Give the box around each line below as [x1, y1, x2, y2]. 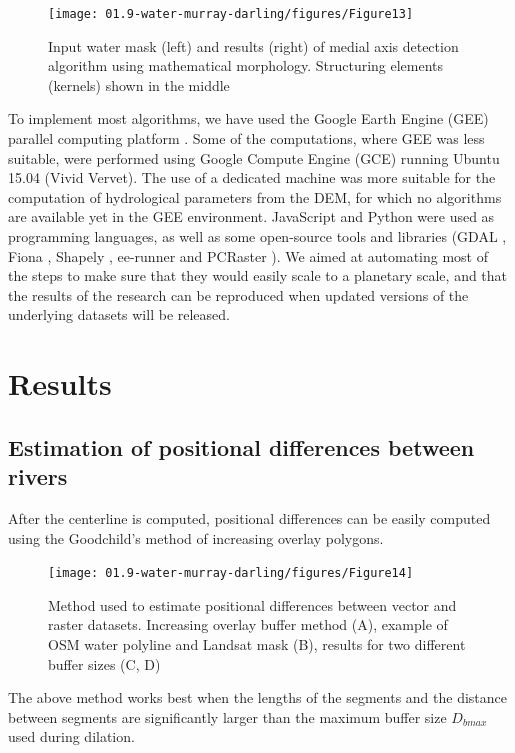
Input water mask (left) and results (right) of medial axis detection [48, 35, 459, 56]
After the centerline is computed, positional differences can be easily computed [8, 507, 491, 528]
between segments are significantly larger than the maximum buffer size [8, 706, 447, 727]
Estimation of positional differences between [8, 431, 475, 462]
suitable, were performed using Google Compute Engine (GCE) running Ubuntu [8, 147, 500, 168]
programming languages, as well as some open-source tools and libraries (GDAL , [8, 226, 507, 246]
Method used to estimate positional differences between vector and [48, 594, 457, 615]
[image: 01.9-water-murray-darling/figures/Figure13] [48, 7, 414, 21]
